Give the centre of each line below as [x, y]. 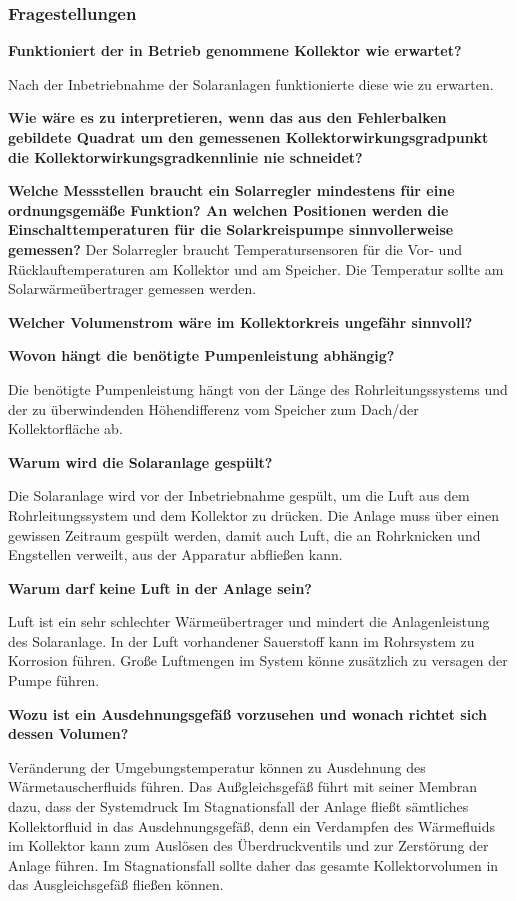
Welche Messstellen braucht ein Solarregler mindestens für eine [231, 190]
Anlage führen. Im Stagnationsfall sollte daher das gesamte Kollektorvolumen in [253, 864]
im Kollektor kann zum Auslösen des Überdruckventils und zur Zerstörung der [248, 845]
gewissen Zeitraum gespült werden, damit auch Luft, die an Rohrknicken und [244, 534]
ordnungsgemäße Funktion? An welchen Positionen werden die [228, 209]
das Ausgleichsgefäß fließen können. [116, 884]
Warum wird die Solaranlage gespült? [140, 461]
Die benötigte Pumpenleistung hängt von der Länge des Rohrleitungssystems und [258, 388]
